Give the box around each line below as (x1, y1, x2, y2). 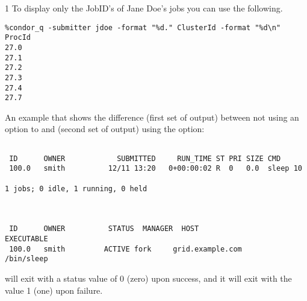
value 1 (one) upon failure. (5, 284, 103, 296)
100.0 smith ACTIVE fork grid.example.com (9, 244, 242, 253)
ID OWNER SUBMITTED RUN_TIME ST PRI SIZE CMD (9, 154, 281, 163)
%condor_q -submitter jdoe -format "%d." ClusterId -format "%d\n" (5, 23, 281, 32)
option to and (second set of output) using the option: (5, 122, 205, 135)
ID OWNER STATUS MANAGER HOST (9, 224, 199, 233)
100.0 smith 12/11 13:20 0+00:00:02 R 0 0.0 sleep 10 (9, 164, 302, 173)
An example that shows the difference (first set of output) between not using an (5, 110, 299, 123)
